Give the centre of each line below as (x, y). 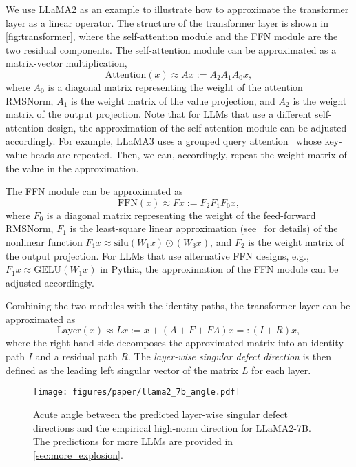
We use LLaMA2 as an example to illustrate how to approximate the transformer (177, 9)
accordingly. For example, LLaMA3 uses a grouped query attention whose (164, 141)
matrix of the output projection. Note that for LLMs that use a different (159, 114)
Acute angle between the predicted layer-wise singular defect (161, 414)
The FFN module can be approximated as (94, 191)
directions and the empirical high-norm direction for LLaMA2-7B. (172, 427)
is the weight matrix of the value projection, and (173, 100)
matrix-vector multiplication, (66, 63)
